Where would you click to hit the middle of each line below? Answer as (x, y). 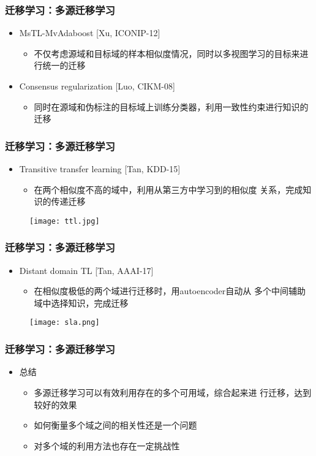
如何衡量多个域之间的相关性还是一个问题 (115, 425)
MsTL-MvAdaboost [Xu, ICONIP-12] (90, 33)
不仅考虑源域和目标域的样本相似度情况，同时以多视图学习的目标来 (167, 53)
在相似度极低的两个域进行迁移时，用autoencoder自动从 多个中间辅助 (170, 291)
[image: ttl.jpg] (65, 221)
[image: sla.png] (65, 323)
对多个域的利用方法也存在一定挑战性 (107, 445)
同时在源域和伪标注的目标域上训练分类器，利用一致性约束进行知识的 (171, 106)
